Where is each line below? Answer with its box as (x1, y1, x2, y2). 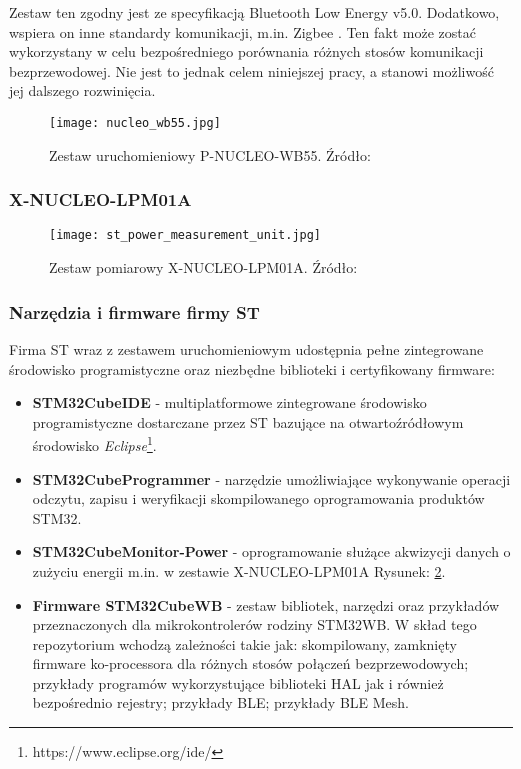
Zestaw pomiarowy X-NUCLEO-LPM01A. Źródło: (49, 257, 358, 278)
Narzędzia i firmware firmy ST (9, 299, 260, 324)
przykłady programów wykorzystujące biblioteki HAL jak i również (32, 672, 444, 693)
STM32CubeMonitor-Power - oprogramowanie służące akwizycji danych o (32, 541, 511, 562)
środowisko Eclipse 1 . (32, 432, 157, 455)
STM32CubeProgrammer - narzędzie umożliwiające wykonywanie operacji (32, 468, 511, 489)
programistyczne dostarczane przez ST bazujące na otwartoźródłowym (32, 411, 464, 432)
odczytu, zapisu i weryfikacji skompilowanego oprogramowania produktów (32, 488, 485, 509)
